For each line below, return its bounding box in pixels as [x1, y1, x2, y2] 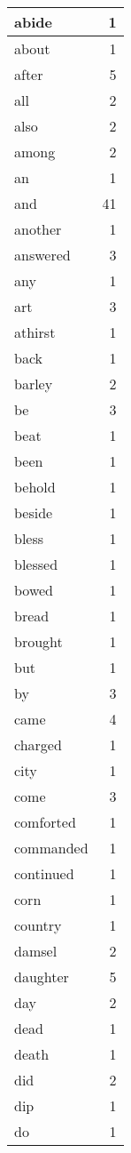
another [14, 219, 62, 239]
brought [14, 631, 63, 652]
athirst [14, 322, 56, 342]
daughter [14, 966, 69, 987]
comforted [14, 812, 76, 832]
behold [14, 476, 56, 497]
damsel [14, 941, 58, 961]
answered [14, 244, 71, 265]
